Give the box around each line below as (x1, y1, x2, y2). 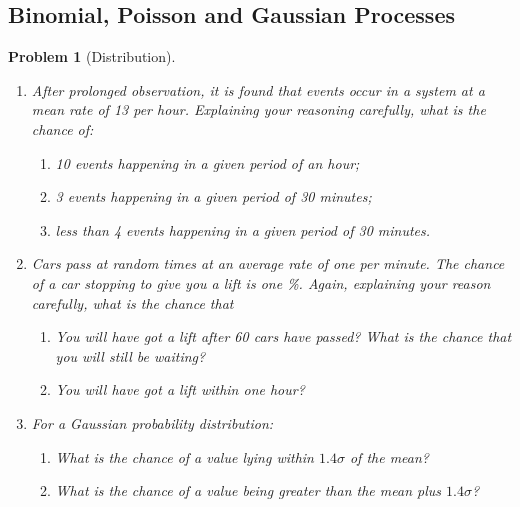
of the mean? (349, 446, 429, 467)
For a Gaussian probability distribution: (31, 412, 274, 433)
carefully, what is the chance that (31, 292, 234, 313)
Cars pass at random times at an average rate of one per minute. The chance (31, 253, 505, 274)
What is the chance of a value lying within (55, 446, 314, 467)
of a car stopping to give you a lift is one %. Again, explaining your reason (31, 272, 491, 293)
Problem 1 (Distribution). (8, 46, 176, 67)
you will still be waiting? (55, 345, 206, 366)
